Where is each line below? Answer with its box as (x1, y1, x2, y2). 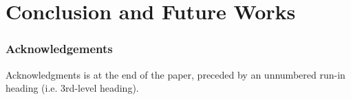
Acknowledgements (6, 40, 113, 57)
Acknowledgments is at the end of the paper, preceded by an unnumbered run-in (6, 67, 345, 81)
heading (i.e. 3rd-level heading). (6, 81, 139, 95)
